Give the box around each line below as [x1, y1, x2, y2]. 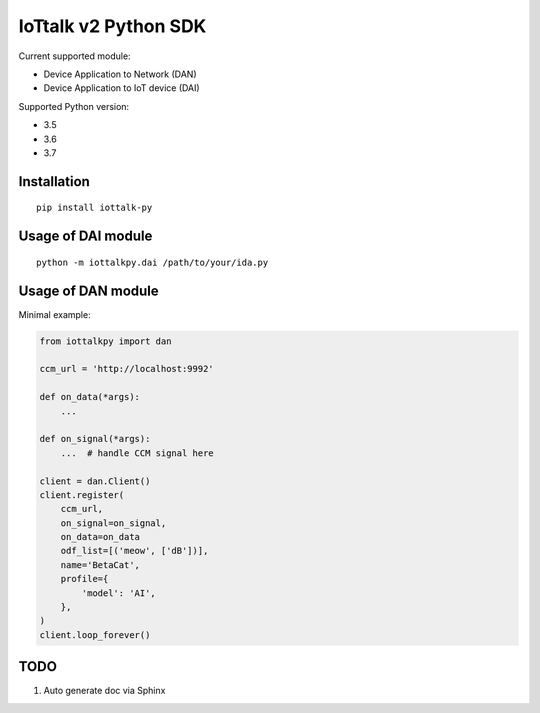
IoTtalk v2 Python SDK [18, 15, 207, 37]
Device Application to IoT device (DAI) [43, 82, 200, 94]
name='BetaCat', [60, 559, 140, 570]
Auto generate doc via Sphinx [43, 685, 166, 697]
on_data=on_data [60, 531, 140, 543]
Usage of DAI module [18, 228, 153, 245]
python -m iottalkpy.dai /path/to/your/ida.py [36, 256, 269, 268]
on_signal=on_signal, [60, 517, 167, 529]
